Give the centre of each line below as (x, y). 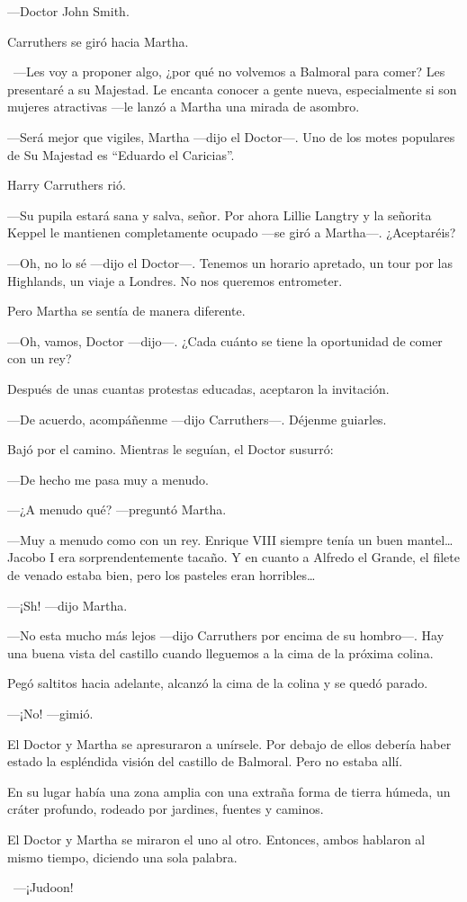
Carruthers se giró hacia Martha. (98, 41)
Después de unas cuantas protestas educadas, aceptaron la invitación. (198, 388)
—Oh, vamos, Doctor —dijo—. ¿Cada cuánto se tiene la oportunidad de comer (225, 340)
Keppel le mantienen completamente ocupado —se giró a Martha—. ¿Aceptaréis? (232, 232)
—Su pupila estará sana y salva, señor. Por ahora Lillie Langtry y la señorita (220, 214)
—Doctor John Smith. (68, 11)
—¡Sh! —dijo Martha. (67, 605)
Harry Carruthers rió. (67, 185)
